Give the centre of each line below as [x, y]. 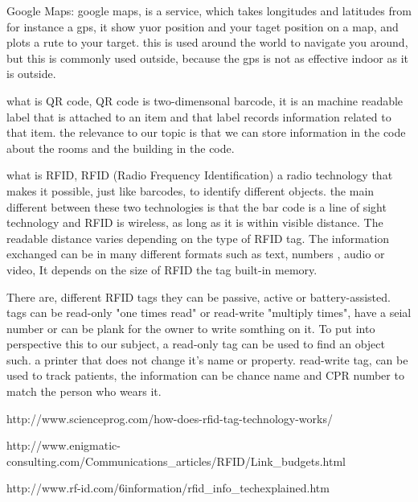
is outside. [31, 74]
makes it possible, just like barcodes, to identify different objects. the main [191, 190]
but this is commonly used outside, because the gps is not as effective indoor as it [208, 58]
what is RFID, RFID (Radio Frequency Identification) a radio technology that [200, 175]
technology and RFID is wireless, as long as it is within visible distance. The [195, 222]
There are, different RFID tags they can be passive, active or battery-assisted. [199, 296]
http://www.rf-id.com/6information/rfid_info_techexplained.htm [168, 488]
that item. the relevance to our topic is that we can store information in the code [206, 132]
